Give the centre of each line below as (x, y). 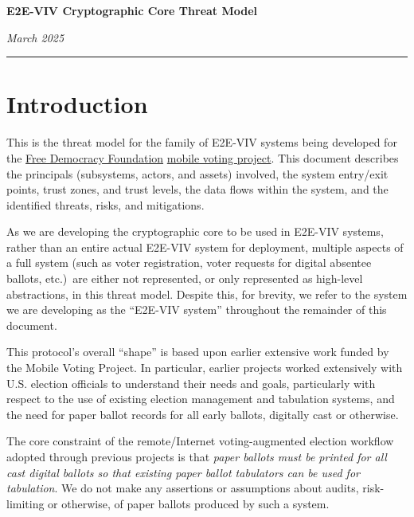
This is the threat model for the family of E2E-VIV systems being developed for (202, 142)
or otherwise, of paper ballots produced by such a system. (189, 503)
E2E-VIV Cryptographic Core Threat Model (132, 10)
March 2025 (35, 37)
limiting (25, 503)
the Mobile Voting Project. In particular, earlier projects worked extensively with (205, 368)
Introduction (77, 104)
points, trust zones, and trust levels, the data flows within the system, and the (197, 189)
